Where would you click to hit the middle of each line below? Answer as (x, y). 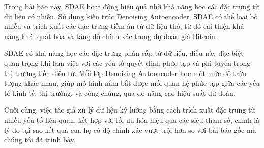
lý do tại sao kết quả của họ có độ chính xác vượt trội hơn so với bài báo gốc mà (130, 129)
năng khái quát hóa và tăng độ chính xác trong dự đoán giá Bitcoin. (111, 36)
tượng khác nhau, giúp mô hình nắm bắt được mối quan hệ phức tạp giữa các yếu (132, 83)
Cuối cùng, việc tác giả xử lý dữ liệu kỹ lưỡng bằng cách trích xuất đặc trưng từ (130, 110)
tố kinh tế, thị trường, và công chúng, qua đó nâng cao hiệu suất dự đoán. (120, 92)
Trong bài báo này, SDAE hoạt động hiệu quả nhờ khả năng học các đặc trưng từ (132, 6)
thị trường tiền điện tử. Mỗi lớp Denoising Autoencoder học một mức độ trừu (125, 73)
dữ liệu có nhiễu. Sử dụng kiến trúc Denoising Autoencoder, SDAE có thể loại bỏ (131, 16)
